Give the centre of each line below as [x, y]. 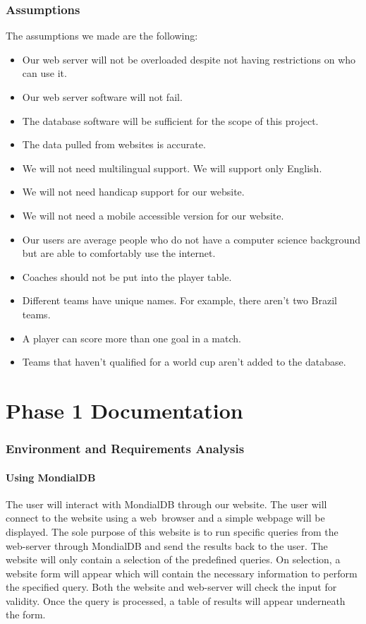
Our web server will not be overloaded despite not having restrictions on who [189, 59]
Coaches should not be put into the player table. [127, 276]
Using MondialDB [51, 477]
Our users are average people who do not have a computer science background [191, 239]
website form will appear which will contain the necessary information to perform [182, 573]
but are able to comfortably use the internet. [119, 253]
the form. [26, 614]
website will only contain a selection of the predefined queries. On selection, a [173, 559]
